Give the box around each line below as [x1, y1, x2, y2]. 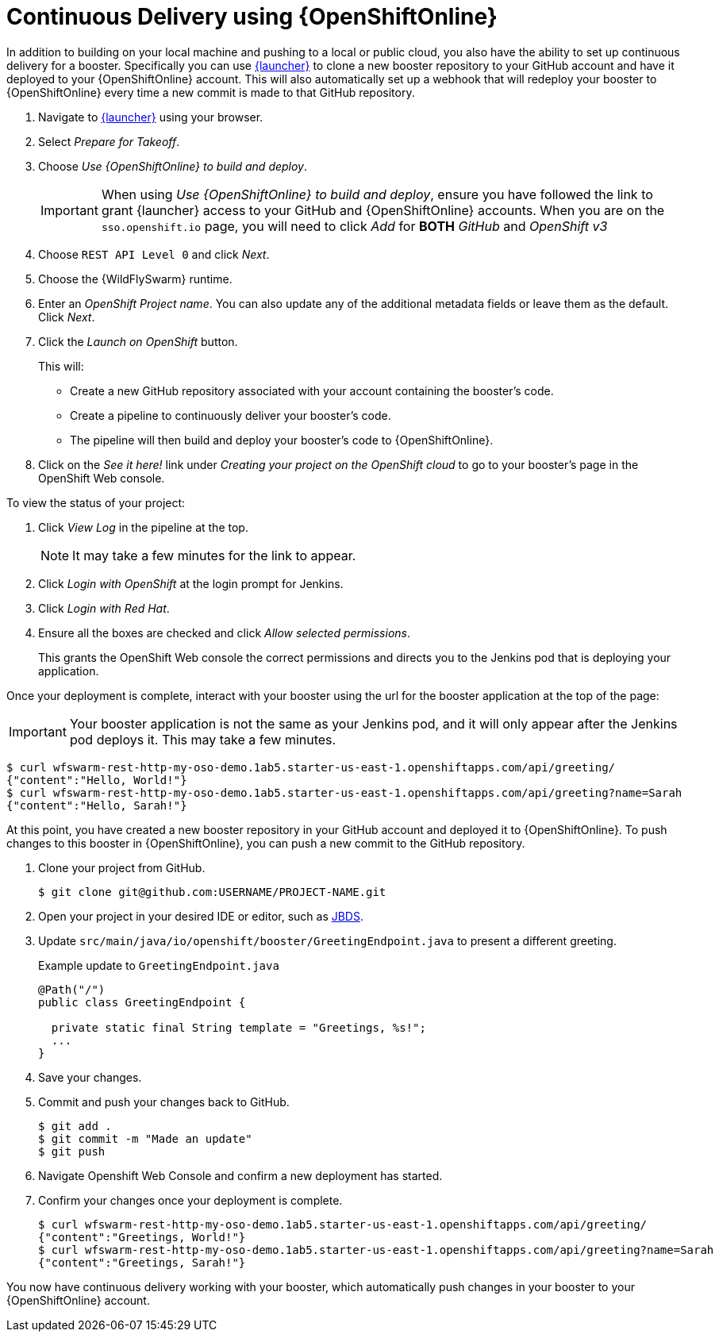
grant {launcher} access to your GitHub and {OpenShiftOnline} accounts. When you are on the [101, 202, 665, 218]
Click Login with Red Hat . [38, 601, 170, 615]
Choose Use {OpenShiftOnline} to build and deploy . [38, 159, 308, 173]
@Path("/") [38, 982, 106, 996]
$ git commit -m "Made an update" [38, 1132, 252, 1145]
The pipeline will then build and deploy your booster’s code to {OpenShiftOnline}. [70, 433, 494, 447]
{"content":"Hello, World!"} [6, 773, 187, 786]
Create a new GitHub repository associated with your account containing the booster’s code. [70, 383, 554, 398]
